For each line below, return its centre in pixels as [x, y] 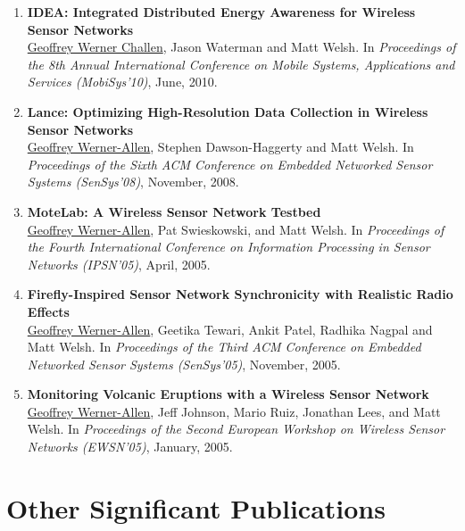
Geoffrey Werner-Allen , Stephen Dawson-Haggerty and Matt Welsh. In [220, 147]
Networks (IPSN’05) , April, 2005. [119, 264]
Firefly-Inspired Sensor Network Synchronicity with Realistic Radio [240, 294]
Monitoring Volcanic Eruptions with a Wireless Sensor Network [228, 394]
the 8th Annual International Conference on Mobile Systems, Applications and [241, 64]
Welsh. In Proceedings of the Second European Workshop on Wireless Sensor [236, 429]
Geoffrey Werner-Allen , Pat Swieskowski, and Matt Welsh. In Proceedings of [236, 229]
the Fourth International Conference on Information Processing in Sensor [228, 247]
